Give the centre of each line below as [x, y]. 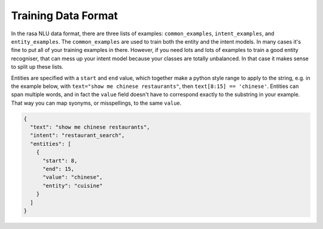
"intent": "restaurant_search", [77, 135]
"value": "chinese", [73, 177]
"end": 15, [59, 169]
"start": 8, [60, 161]
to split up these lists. [37, 67]
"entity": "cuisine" [73, 186]
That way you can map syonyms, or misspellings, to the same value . [96, 103]
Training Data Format [64, 16]
